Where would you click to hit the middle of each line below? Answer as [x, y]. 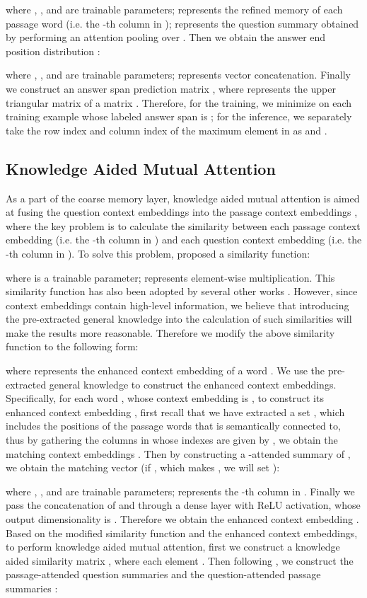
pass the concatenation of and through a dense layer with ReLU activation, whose [183, 505]
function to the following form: [72, 346]
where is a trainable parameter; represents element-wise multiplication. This [170, 277]
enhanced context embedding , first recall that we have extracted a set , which [175, 412]
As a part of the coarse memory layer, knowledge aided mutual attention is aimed [183, 198]
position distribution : [53, 51]
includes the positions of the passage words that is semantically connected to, [173, 426]
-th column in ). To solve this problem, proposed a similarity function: [158, 253]
